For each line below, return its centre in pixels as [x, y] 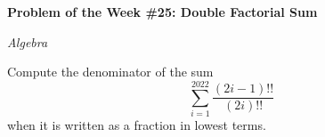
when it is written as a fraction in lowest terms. [137, 124]
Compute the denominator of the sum [110, 72]
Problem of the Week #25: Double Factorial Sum [162, 12]
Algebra [28, 41]
